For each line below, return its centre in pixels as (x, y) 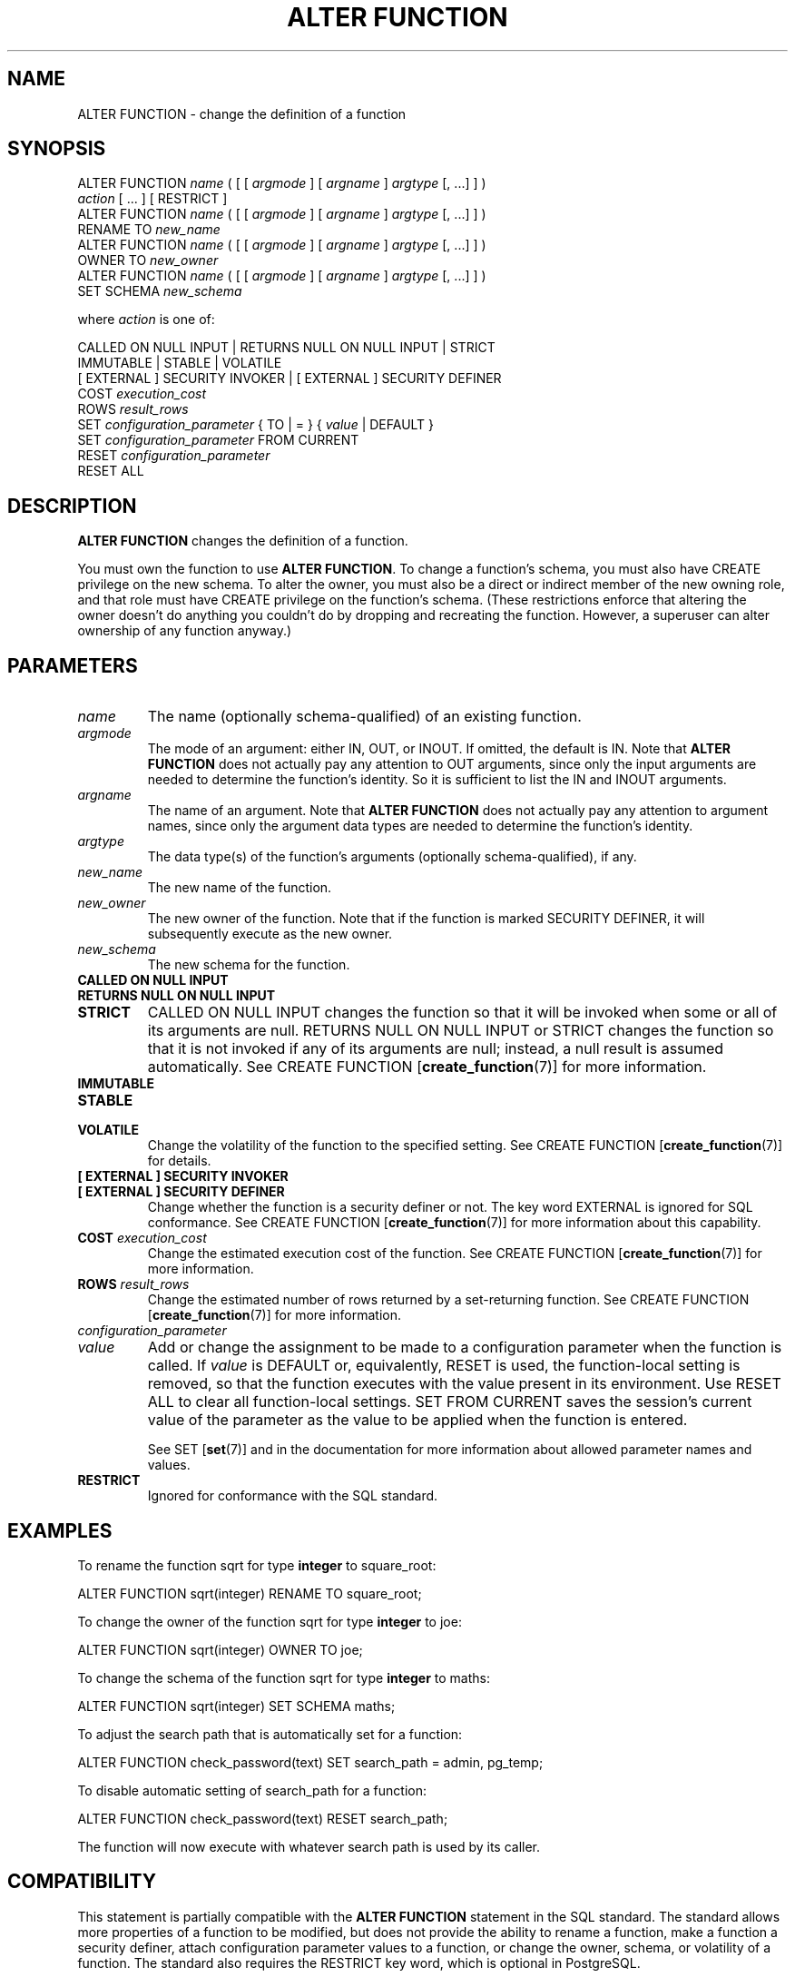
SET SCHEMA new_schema (160, 291)
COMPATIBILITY (82, 1882)
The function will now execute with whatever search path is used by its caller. (309, 1846)
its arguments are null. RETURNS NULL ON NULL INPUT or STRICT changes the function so (461, 1031)
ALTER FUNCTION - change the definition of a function (242, 113)
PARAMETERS (73, 665)
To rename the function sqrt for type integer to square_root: (257, 1565)
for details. (179, 1161)
